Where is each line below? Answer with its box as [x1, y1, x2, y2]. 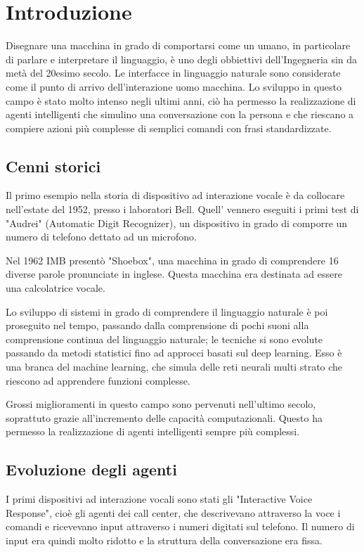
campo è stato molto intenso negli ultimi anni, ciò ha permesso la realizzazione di [6, 93, 356, 108]
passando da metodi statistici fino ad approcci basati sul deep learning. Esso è [6, 345, 342, 360]
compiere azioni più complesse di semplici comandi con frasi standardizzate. [6, 120, 332, 135]
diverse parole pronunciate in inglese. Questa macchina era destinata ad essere [6, 267, 342, 281]
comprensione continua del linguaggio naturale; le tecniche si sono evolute [6, 331, 323, 346]
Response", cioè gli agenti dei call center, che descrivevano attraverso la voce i [6, 505, 341, 520]
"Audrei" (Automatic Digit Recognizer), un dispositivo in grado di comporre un [6, 215, 348, 230]
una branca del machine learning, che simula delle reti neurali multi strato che [6, 359, 343, 374]
